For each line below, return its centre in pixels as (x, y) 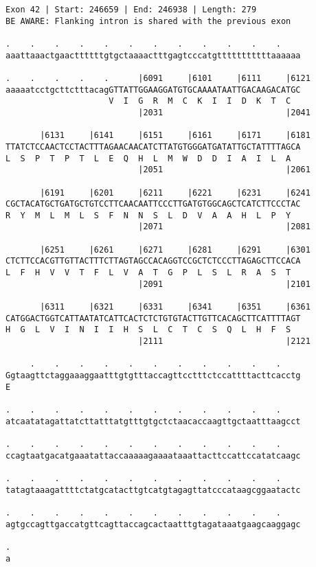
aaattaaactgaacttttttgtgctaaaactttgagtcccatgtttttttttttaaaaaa (153, 55)
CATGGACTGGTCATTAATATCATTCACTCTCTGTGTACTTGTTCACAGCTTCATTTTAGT (153, 318)
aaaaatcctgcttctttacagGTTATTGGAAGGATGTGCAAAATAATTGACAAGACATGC (153, 90)
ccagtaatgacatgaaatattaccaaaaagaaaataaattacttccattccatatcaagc (153, 455)
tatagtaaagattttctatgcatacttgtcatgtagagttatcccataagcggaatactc (153, 490)
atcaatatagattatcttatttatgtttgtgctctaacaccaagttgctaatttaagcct (153, 421)
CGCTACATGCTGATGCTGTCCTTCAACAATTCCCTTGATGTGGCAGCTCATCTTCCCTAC (153, 204)
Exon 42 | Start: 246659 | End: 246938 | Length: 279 (131, 10)
